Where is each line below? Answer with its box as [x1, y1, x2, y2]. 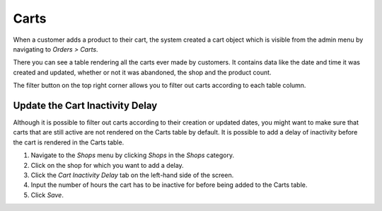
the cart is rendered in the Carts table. [13, 138, 125, 147]
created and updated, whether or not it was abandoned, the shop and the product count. [13, 68, 272, 76]
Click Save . [30, 190, 64, 199]
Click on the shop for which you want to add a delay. [30, 161, 184, 169]
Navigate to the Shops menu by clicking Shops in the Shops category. [30, 151, 235, 159]
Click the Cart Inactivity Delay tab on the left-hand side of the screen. [30, 171, 234, 179]
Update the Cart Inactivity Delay [13, 99, 158, 111]
